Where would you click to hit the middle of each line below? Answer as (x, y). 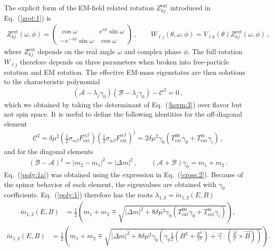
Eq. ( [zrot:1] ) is (28, 17)
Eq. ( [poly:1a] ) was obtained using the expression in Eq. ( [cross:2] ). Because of (124, 174)
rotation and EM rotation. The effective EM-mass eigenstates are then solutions (125, 72)
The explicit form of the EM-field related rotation (79, 7)
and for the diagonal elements (49, 151)
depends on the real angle (76, 51)
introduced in (190, 7)
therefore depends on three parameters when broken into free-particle (124, 62)
